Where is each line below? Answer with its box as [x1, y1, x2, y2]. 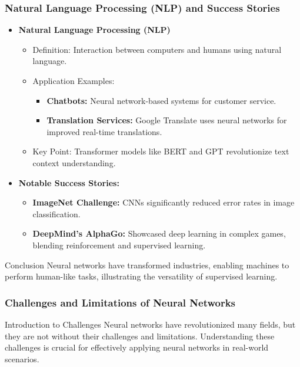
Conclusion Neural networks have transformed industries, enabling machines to [5, 258, 289, 271]
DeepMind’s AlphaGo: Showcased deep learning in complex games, [32, 227, 286, 240]
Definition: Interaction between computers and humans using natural [32, 43, 282, 55]
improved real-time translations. [46, 125, 162, 137]
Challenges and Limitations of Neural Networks [5, 295, 236, 309]
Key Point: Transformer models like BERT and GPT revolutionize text [32, 145, 289, 157]
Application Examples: [32, 75, 115, 86]
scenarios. [5, 352, 39, 365]
